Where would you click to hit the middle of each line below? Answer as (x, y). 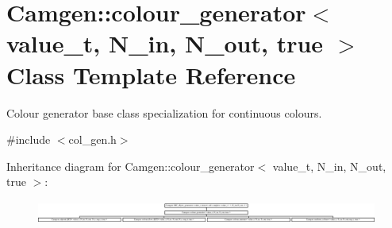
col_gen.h (92, 139)
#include (29, 139)
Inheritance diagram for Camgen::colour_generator (131, 166)
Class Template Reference (151, 74)
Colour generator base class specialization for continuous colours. (164, 112)
